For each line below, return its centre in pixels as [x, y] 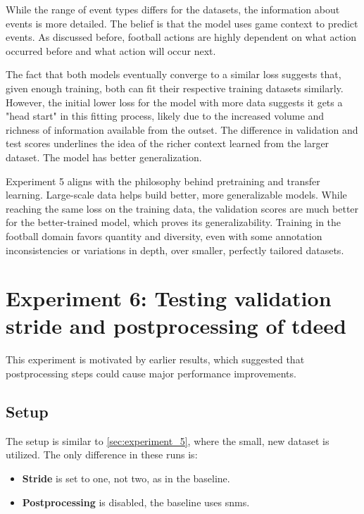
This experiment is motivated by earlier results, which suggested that [155, 359]
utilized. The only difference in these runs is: [102, 455]
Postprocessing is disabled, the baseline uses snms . [136, 502]
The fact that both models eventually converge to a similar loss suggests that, [174, 74]
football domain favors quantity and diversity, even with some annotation [164, 236]
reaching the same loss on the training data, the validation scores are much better [182, 208]
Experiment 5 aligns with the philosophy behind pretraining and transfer [163, 181]
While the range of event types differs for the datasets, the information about [173, 9]
